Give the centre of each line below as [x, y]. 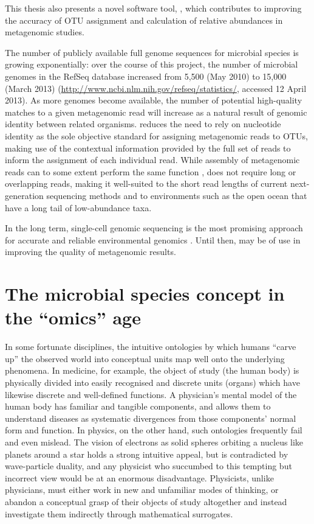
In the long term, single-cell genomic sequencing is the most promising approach [154, 228]
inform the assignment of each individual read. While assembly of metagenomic [152, 160]
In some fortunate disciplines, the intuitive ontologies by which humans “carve [151, 347]
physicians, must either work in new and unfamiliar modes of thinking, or [142, 490]
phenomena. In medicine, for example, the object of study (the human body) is [152, 370]
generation [24, 195]
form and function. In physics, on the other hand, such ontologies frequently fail [154, 430]
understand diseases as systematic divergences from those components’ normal [151, 418]
